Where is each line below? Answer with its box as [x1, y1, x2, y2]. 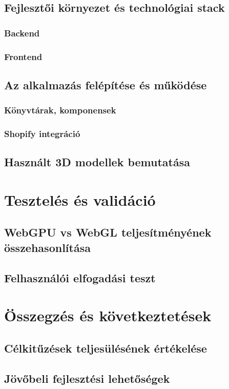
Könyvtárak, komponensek [4, 104, 116, 116]
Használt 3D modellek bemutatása [4, 154, 190, 170]
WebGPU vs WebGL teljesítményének [4, 224, 212, 240]
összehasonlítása [4, 239, 91, 255]
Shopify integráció [4, 127, 80, 140]
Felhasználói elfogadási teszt [4, 269, 156, 285]
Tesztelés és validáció [4, 189, 156, 210]
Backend [4, 26, 40, 39]
